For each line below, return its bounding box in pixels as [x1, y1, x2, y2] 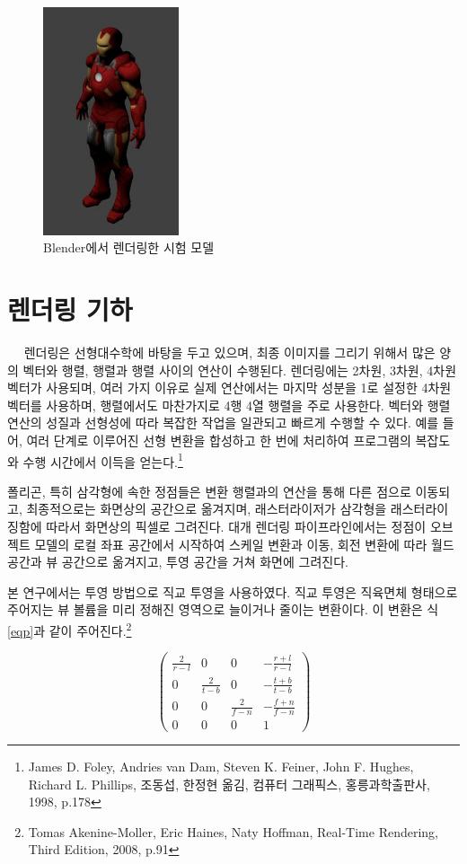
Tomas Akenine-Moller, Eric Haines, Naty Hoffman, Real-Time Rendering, [28, 822, 439, 841]
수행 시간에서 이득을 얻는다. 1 [22, 449, 183, 471]
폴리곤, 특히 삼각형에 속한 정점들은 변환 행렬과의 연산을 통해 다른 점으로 [7, 481, 411, 500]
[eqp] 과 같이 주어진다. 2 [7, 619, 132, 639]
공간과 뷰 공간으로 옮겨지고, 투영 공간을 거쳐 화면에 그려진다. [7, 552, 348, 571]
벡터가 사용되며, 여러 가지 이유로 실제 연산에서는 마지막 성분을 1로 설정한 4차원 [7, 378, 452, 397]
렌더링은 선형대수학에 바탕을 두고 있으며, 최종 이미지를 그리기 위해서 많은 [23, 343, 436, 362]
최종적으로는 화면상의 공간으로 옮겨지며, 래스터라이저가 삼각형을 [26, 499, 387, 518]
